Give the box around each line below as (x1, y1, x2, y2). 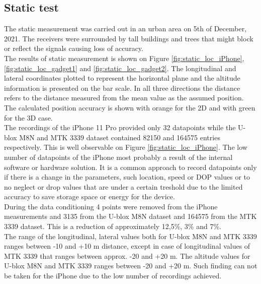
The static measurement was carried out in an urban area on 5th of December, (4, 23, 247, 34)
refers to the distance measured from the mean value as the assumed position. (4, 92, 244, 103)
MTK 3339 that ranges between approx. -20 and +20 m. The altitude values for (4, 250, 250, 261)
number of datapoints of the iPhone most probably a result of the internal (4, 151, 233, 162)
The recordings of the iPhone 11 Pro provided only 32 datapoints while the (4, 122, 236, 133)
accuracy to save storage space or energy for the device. (4, 191, 175, 202)
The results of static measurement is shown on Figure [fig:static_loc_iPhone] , (4, 52, 244, 63)
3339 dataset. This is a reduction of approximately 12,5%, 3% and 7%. (4, 221, 221, 232)
